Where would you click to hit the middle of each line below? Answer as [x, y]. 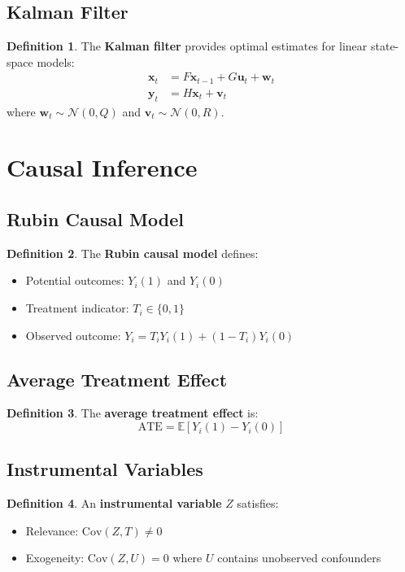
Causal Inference [102, 167]
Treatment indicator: [77, 308]
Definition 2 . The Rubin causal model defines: [133, 253]
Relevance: [52, 530]
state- [385, 46]
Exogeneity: [55, 558]
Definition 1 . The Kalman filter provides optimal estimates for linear [187, 46]
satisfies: [258, 503]
